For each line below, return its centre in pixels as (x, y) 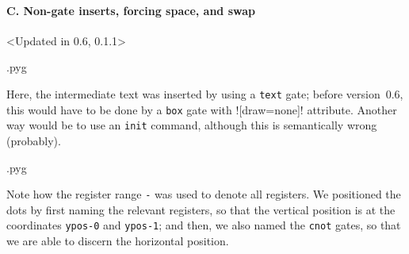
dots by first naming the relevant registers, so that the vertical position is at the (201, 209)
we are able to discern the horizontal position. (118, 241)
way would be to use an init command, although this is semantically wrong (192, 125)
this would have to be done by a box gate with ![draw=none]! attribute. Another (202, 109)
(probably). (34, 140)
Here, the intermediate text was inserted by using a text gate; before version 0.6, (205, 93)
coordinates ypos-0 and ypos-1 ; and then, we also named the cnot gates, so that (204, 225)
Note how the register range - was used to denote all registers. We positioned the (204, 194)
